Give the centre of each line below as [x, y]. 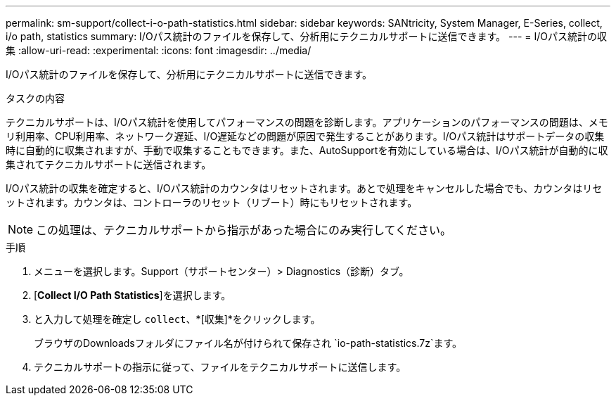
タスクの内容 [35, 98]
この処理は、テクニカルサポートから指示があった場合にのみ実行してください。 [244, 230]
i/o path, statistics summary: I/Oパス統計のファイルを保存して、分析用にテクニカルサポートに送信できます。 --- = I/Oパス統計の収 [306, 36]
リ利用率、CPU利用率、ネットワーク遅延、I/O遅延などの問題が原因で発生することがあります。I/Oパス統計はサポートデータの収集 [305, 136]
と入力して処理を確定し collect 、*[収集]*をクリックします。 [177, 319]
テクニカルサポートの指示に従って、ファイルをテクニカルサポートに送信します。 [220, 367]
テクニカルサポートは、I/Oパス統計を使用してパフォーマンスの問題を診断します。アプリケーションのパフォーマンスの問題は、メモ [307, 122]
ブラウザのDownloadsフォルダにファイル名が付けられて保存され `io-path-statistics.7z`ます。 [248, 343]
